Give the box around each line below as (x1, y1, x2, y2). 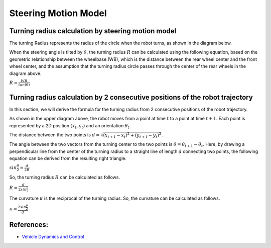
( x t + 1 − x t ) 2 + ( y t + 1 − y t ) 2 (103, 131, 162, 139)
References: (9, 220, 49, 229)
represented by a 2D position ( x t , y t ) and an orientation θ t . (9, 122, 131, 130)
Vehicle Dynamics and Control (22, 234, 85, 240)
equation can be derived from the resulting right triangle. (9, 155, 126, 161)
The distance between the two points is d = (9, 132, 100, 138)
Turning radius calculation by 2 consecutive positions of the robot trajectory (9, 93, 253, 102)
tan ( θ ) (18, 82, 30, 88)
